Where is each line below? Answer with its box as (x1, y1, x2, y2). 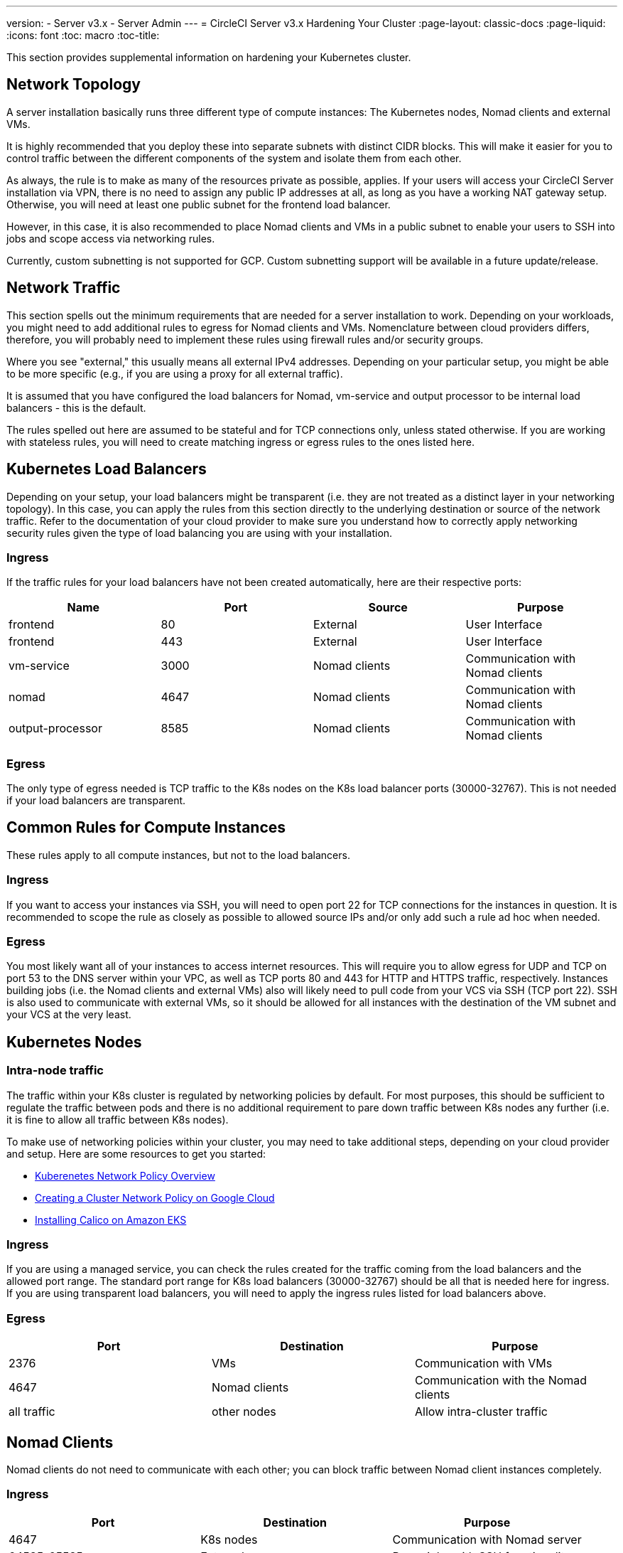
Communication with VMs (414, 1356, 553, 1371)
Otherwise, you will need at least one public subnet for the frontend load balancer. (6, 198, 391, 210)
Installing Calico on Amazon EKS (35, 1213, 187, 1226)
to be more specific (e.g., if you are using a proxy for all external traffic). (6, 367, 343, 380)
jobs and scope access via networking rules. (6, 232, 215, 245)
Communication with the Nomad (414, 1373, 587, 1388)
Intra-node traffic (6, 1063, 104, 1078)
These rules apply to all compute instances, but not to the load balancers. (6, 848, 350, 861)
